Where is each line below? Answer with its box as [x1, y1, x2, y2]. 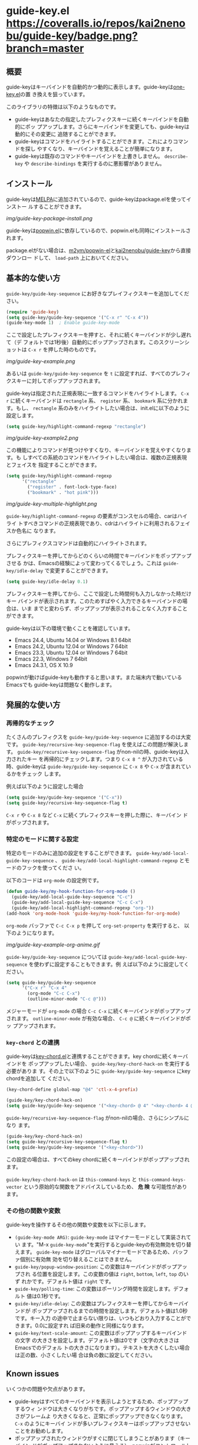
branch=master [6, 42, 84, 55]
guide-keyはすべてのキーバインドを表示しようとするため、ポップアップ [14, 1398, 189, 1405]
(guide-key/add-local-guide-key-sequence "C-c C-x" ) [11, 899, 144, 905]
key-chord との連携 [6, 1038, 60, 1047]
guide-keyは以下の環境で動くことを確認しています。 [6, 625, 134, 632]
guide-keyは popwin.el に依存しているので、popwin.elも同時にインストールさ [6, 227, 192, 234]
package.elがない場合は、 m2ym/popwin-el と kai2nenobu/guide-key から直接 [6, 246, 192, 254]
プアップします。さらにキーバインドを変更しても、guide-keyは [37, 123, 190, 130]
